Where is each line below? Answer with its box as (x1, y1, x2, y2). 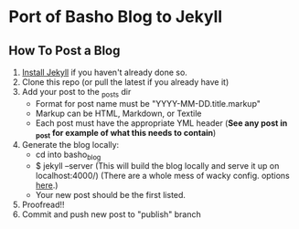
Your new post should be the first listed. (35, 190, 187, 201)
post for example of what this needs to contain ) (35, 127, 217, 141)
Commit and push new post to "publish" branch (21, 209, 202, 220)
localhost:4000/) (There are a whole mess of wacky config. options (35, 171, 290, 182)
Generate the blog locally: (21, 139, 120, 150)
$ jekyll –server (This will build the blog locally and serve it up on (35, 161, 280, 172)
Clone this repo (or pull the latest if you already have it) (21, 77, 230, 88)
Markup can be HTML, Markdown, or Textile (35, 108, 202, 119)
